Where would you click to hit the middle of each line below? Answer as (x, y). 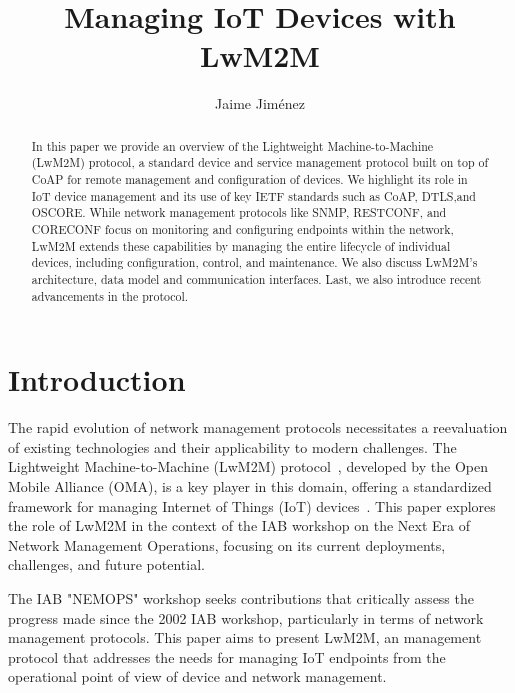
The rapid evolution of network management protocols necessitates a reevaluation (258, 427)
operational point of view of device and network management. (197, 676)
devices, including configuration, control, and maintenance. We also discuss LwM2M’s (254, 262)
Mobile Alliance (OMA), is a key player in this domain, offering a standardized (250, 485)
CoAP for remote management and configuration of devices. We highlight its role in (249, 179)
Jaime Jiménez (260, 103)
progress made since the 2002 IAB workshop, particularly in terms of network (246, 617)
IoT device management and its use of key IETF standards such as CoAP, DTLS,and (253, 195)
